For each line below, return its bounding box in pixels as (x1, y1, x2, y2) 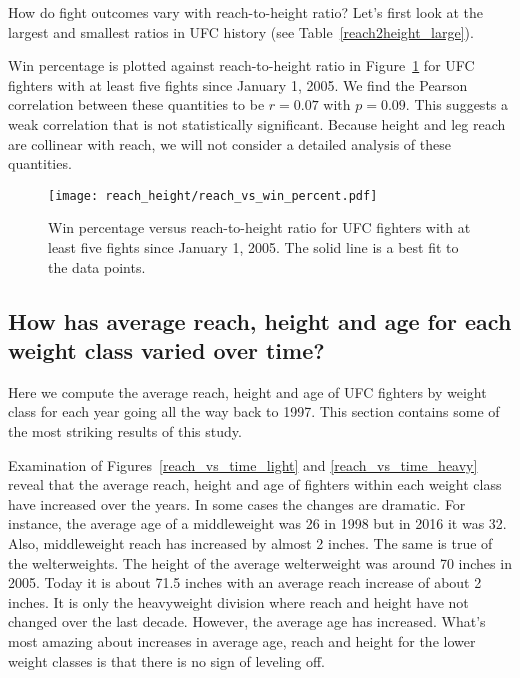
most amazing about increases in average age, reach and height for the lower (8, 630, 476, 651)
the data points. (48, 256, 146, 277)
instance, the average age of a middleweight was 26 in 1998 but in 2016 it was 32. (8, 513, 507, 534)
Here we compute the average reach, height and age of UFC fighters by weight (8, 381, 487, 402)
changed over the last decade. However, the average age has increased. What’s (8, 611, 486, 632)
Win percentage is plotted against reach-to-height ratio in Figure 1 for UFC (8, 55, 475, 76)
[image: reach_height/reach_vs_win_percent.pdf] (48, 188, 378, 203)
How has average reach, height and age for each (8, 305, 512, 336)
